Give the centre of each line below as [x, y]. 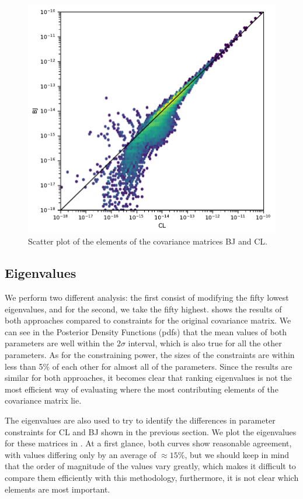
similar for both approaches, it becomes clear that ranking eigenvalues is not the [148, 378]
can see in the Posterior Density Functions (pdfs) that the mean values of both [146, 331]
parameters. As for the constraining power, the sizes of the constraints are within [150, 354]
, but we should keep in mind [237, 454]
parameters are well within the [60, 343]
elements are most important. [58, 489]
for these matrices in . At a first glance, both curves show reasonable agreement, [148, 443]
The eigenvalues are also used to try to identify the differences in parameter [140, 420]
